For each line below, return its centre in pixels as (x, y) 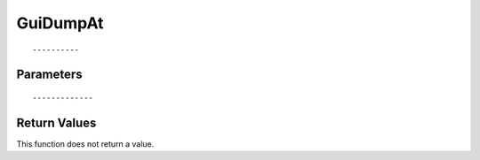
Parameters (49, 75)
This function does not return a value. (85, 144)
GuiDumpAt (60, 23)
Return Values (56, 122)
